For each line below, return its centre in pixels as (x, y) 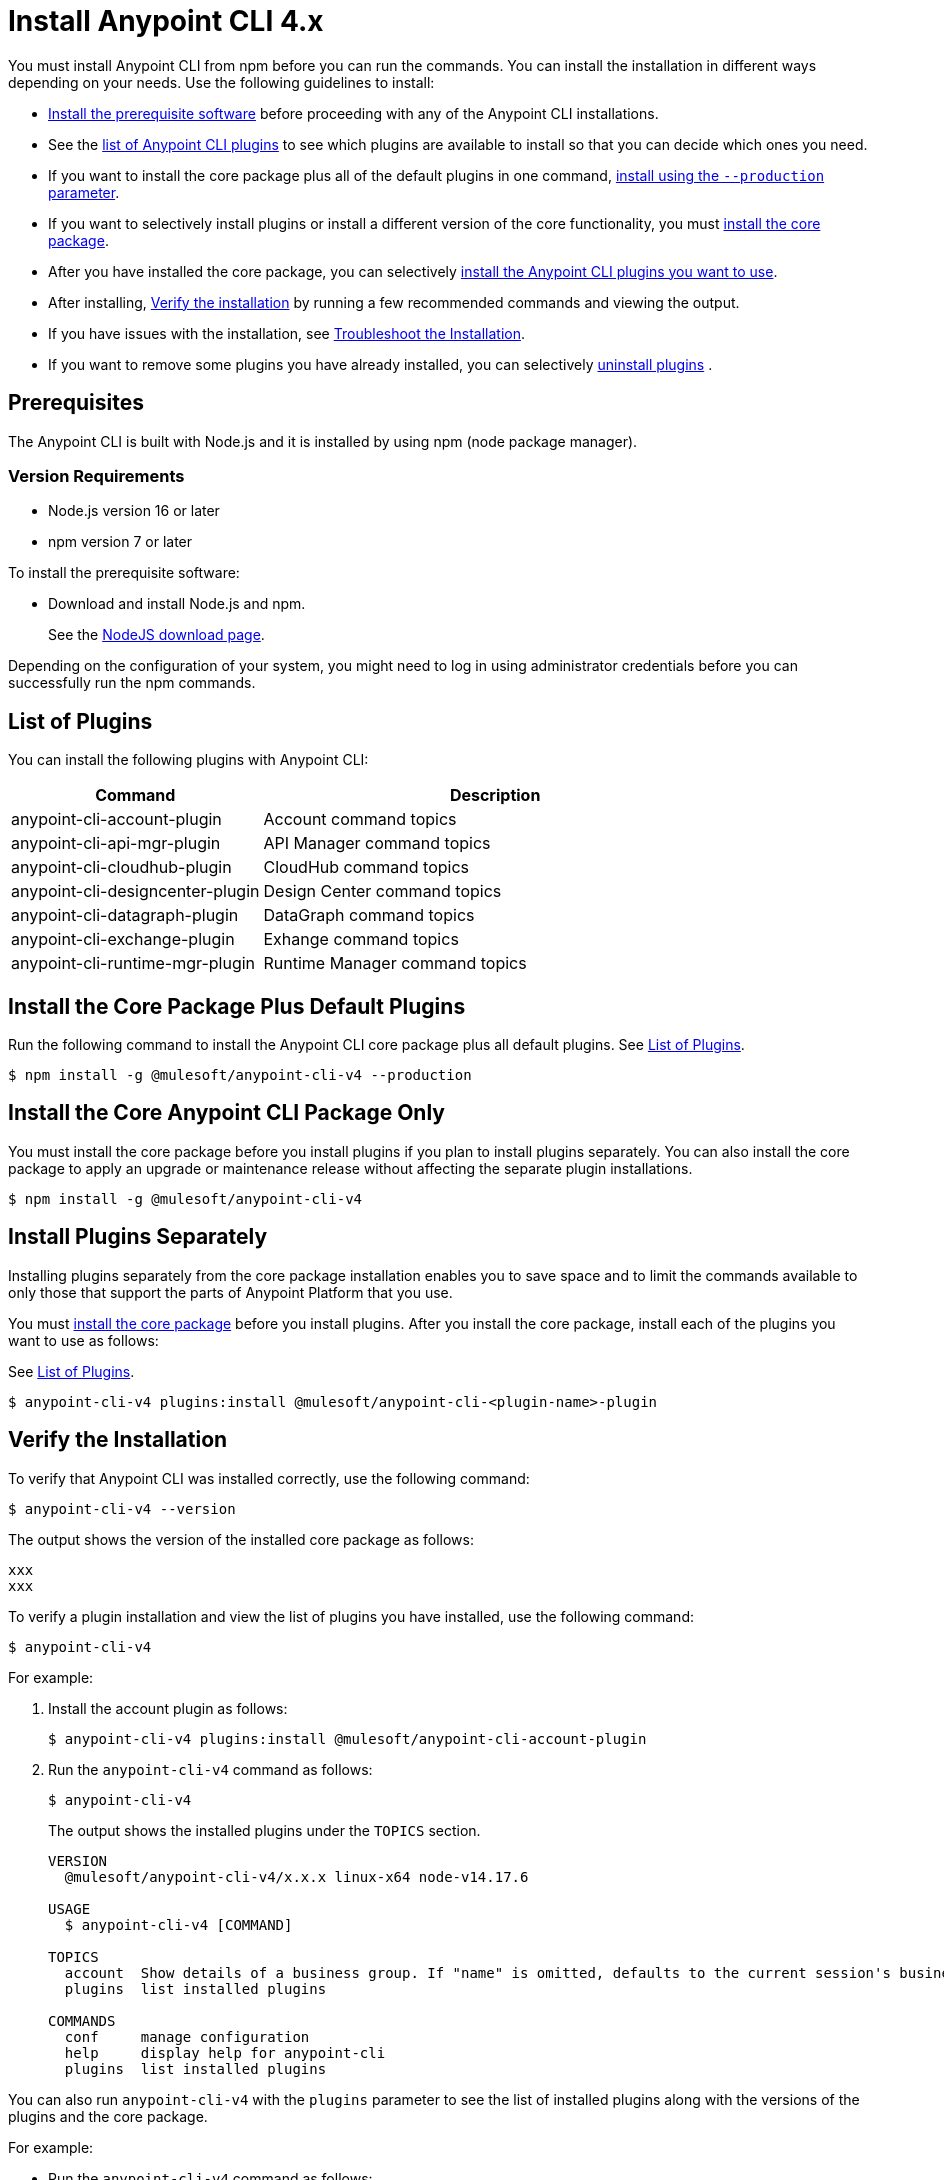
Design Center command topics (382, 891)
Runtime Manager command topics (395, 963)
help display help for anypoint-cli (225, 2052)
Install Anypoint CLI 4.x (166, 21)
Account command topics (360, 819)
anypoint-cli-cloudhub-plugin (121, 867)
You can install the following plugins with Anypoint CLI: (188, 760)
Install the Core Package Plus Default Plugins (237, 1006)
